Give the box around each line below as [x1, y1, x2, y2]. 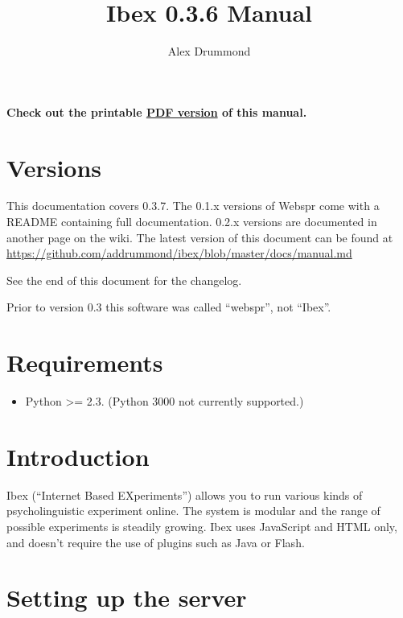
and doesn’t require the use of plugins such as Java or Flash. [6, 534, 305, 550]
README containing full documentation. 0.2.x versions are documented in [6, 213, 377, 230]
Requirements [6, 346, 163, 379]
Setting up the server [6, 581, 247, 614]
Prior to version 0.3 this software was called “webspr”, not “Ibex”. [6, 299, 331, 315]
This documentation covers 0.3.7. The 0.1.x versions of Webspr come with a [6, 197, 380, 214]
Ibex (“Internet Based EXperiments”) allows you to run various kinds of [6, 486, 363, 503]
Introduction [6, 439, 150, 472]
